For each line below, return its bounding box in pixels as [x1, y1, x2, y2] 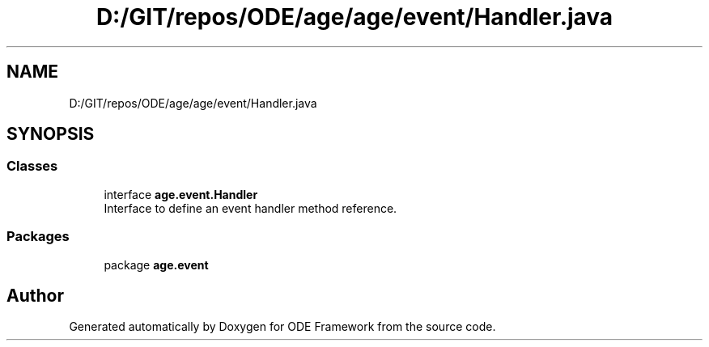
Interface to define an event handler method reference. [104, 201, 397, 215]
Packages [6, 228, 70, 245]
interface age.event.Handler [104, 187, 258, 201]
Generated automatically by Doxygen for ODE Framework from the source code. [69, 319, 496, 334]
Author [6, 285, 64, 306]
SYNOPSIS [6, 124, 95, 145]
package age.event [104, 257, 209, 272]
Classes [6, 158, 58, 175]
